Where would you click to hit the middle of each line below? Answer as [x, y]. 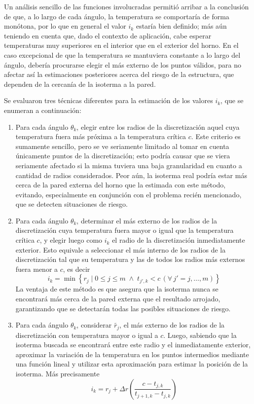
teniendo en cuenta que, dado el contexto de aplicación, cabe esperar [108, 35]
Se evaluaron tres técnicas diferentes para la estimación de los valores [109, 100]
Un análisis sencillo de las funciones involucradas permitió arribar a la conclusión [127, 6]
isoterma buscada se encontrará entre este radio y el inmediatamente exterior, [133, 345]
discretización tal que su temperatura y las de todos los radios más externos [130, 259]
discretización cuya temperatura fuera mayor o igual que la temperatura [125, 230]
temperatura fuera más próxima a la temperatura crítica [101, 136]
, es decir [76, 269]
